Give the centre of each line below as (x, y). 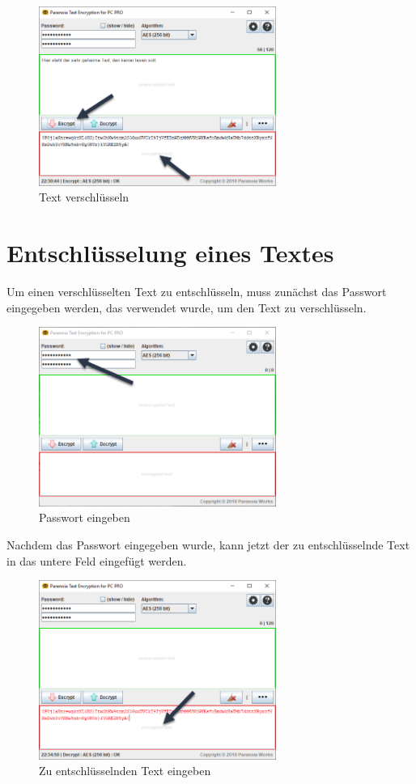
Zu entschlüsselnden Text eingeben (125, 771)
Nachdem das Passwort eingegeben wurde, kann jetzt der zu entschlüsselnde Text (208, 544)
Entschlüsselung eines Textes (170, 252)
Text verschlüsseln (84, 197)
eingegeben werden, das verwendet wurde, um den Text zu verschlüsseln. (187, 307)
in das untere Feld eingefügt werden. (97, 560)
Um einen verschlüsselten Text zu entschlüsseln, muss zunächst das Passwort (197, 291)
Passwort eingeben (85, 517)
